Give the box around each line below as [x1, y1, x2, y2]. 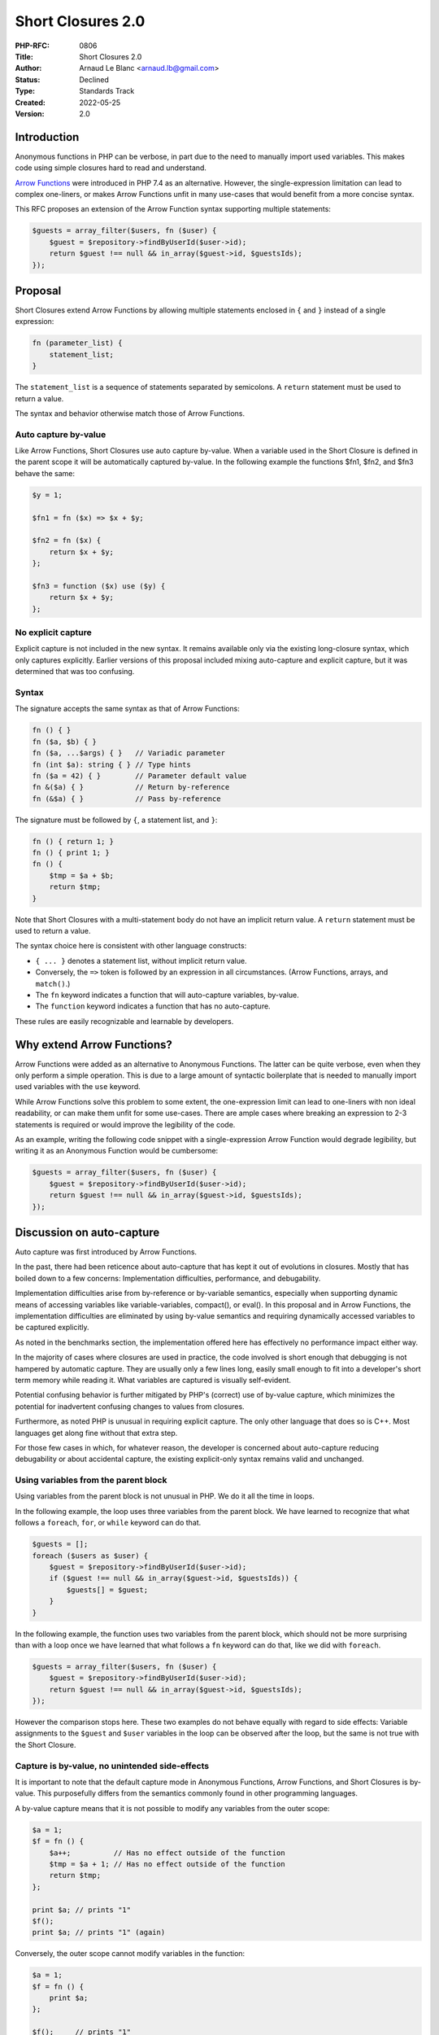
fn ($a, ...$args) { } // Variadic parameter [32, 749, 225, 758]
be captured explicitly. [15, 1323, 89, 1333]
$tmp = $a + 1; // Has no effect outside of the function [49, 1859, 285, 1868]
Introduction [15, 130, 80, 144]
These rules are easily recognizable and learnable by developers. [15, 1016, 234, 1026]
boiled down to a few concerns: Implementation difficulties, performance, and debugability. [15, 1273, 321, 1283]
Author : [15, 63, 42, 73]
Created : [15, 98, 46, 107]
